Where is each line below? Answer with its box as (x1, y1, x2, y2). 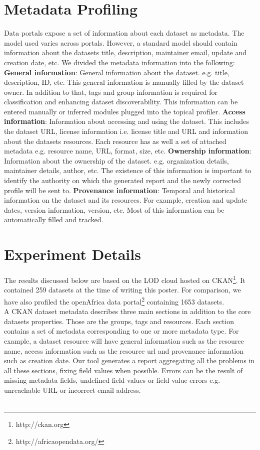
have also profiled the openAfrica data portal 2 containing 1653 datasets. (4, 294, 224, 307)
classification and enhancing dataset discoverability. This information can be (4, 96, 238, 107)
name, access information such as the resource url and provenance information (4, 345, 243, 356)
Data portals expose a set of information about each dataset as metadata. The (4, 28, 244, 38)
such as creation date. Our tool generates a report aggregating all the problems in (4, 355, 255, 366)
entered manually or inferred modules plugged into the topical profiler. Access (4, 106, 245, 116)
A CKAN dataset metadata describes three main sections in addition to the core (4, 306, 251, 317)
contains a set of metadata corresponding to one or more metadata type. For (4, 326, 239, 336)
